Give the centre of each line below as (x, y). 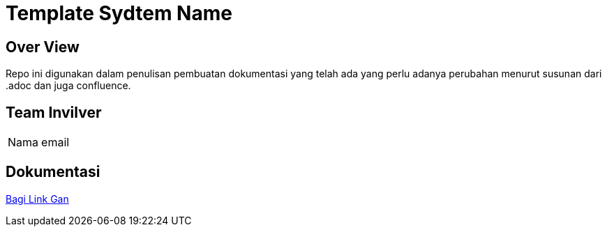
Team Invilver (54, 112)
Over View (43, 47)
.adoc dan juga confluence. (68, 86)
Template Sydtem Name (119, 13)
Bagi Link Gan (37, 199)
